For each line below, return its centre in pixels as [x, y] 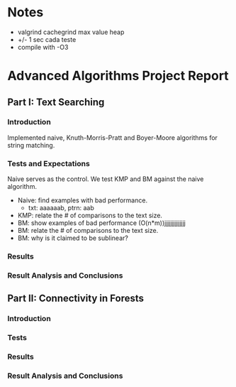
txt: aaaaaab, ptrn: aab [61, 208]
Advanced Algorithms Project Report [118, 76]
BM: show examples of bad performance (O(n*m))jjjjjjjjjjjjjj [101, 223]
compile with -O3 [43, 47]
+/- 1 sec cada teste [47, 39]
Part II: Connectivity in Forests [75, 299]
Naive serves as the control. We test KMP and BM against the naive [106, 179]
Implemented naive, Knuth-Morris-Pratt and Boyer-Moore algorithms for [113, 137]
